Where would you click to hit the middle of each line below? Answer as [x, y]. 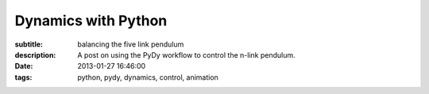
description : [35, 55]
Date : [24, 66]
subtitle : [29, 44]
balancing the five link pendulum [131, 44]
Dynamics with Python [91, 21]
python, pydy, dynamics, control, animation [148, 77]
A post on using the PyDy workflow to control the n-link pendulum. [186, 55]
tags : [23, 77]
